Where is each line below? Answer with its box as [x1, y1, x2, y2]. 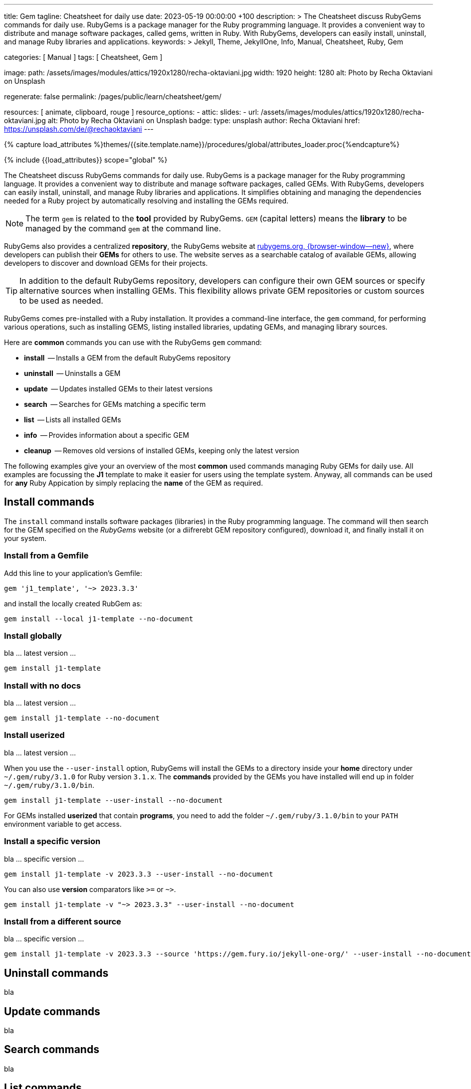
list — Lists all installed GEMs [24, 415, 121, 424]
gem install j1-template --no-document [4, 714, 160, 723]
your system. [4, 534, 47, 543]
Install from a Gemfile [4, 550, 89, 561]
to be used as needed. [19, 296, 103, 306]
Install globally [4, 630, 62, 641]
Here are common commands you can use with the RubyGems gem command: [4, 338, 262, 347]
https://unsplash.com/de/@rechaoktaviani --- [4, 125, 154, 133]
